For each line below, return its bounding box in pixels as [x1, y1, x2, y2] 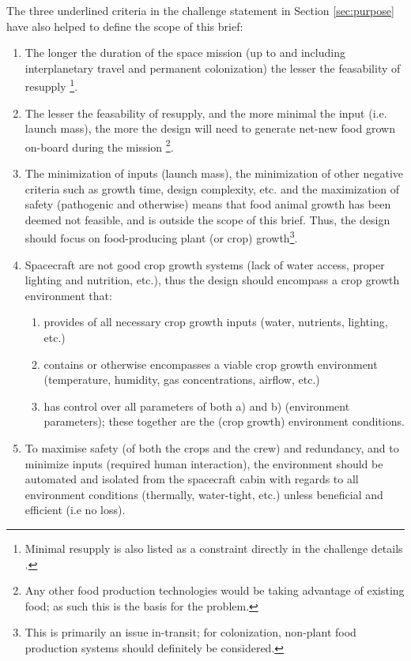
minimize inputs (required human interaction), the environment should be [25, 455, 383, 471]
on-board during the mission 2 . [25, 136, 174, 155]
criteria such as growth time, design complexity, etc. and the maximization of [25, 180, 400, 197]
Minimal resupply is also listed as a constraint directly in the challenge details [25, 540, 403, 556]
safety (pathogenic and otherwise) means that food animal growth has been [25, 196, 391, 212]
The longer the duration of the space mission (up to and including [25, 44, 345, 61]
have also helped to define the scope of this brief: [6, 17, 243, 34]
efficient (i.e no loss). [25, 501, 126, 518]
